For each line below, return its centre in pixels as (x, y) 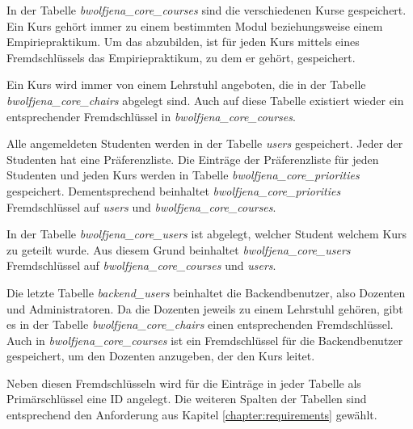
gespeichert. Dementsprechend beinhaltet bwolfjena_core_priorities (174, 190)
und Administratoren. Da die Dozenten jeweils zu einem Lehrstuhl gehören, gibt (205, 308)
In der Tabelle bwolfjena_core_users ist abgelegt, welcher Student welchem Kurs (207, 234)
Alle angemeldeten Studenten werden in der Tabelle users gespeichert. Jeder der (205, 143)
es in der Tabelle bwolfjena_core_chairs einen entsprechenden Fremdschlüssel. (200, 324)
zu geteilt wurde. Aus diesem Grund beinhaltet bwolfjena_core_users (179, 249)
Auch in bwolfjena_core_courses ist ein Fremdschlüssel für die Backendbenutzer (205, 340)
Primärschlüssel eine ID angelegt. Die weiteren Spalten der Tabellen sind (187, 399)
